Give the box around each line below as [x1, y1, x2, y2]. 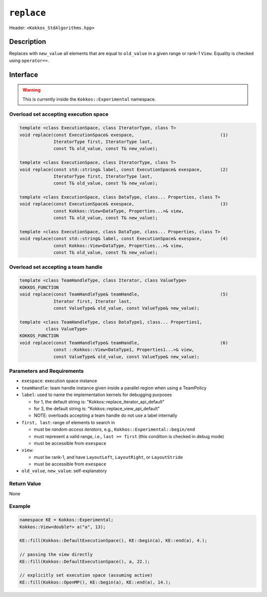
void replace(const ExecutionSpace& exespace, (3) [19, 201, 228, 207]
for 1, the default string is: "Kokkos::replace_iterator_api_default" [34, 398, 165, 404]
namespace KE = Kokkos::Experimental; [19, 517, 114, 523]
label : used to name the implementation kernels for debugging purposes [21, 392, 172, 398]
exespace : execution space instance [21, 378, 97, 384]
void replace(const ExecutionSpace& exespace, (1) [19, 132, 228, 138]
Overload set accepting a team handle [9, 263, 103, 270]
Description [9, 38, 46, 46]
